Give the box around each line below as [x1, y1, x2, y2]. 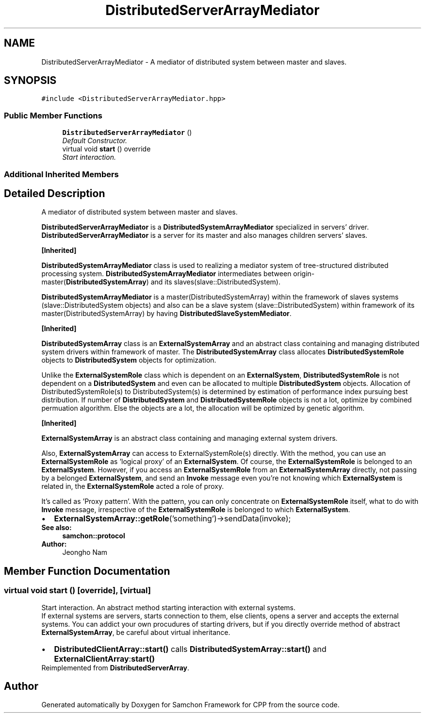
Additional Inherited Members [4, 169, 119, 179]
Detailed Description [4, 187, 105, 200]
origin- [293, 269, 315, 278]
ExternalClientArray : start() [54, 653, 155, 664]
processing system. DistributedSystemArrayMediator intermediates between [41, 269, 292, 278]
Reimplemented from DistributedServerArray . [41, 663, 190, 672]
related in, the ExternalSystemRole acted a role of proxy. [41, 482, 224, 491]
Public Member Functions [4, 110, 102, 120]
